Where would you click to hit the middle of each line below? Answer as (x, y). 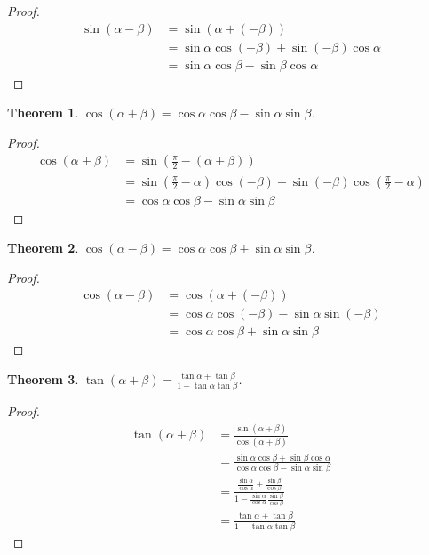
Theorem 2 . (43, 248)
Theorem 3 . (43, 379)
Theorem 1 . (43, 113)
